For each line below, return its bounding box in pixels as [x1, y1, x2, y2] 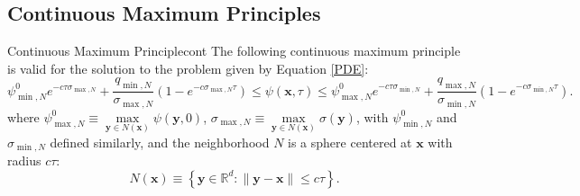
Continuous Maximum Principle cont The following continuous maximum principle [7, 41, 461, 60]
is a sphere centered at [288, 132, 412, 151]
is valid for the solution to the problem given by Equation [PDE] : [7, 58, 369, 77]
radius [7, 151, 41, 170]
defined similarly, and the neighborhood [50, 132, 270, 151]
